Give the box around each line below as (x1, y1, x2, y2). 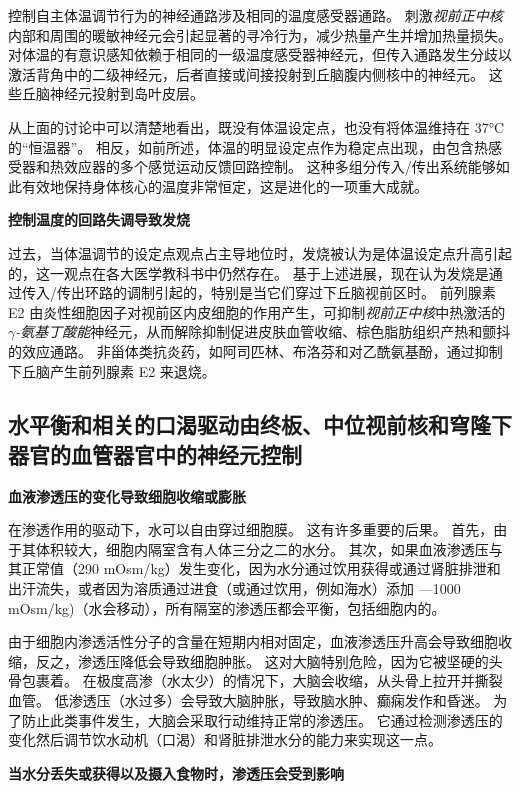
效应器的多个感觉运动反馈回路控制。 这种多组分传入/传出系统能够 (63, 156, 496, 177)
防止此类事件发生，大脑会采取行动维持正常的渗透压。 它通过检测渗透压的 (21, 709, 503, 730)
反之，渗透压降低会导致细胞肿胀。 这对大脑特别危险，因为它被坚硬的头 (35, 650, 503, 671)
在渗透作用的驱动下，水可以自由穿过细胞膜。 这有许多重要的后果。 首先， (8, 519, 494, 540)
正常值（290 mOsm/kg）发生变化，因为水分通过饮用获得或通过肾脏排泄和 (21, 558, 501, 579)
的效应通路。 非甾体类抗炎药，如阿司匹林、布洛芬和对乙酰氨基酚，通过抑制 (8, 340, 503, 361)
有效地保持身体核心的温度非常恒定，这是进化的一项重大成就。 (21, 175, 428, 196)
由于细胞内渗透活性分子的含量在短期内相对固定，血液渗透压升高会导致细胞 (8, 631, 498, 652)
